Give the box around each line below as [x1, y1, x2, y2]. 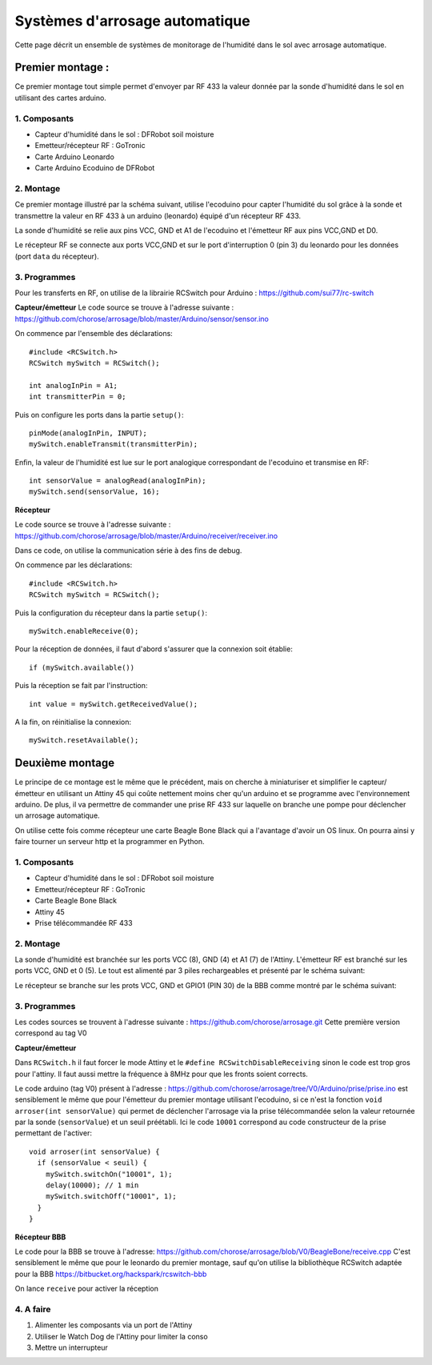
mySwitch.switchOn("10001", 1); [45, 1169, 173, 1179]
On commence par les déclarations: [14, 560, 133, 570]
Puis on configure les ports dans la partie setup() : [14, 410, 184, 419]
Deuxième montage [14, 756, 115, 770]
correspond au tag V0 [14, 1028, 87, 1038]
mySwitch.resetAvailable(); [29, 736, 139, 745]
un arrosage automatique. [14, 811, 100, 820]
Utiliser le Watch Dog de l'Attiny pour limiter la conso [34, 1331, 208, 1341]
